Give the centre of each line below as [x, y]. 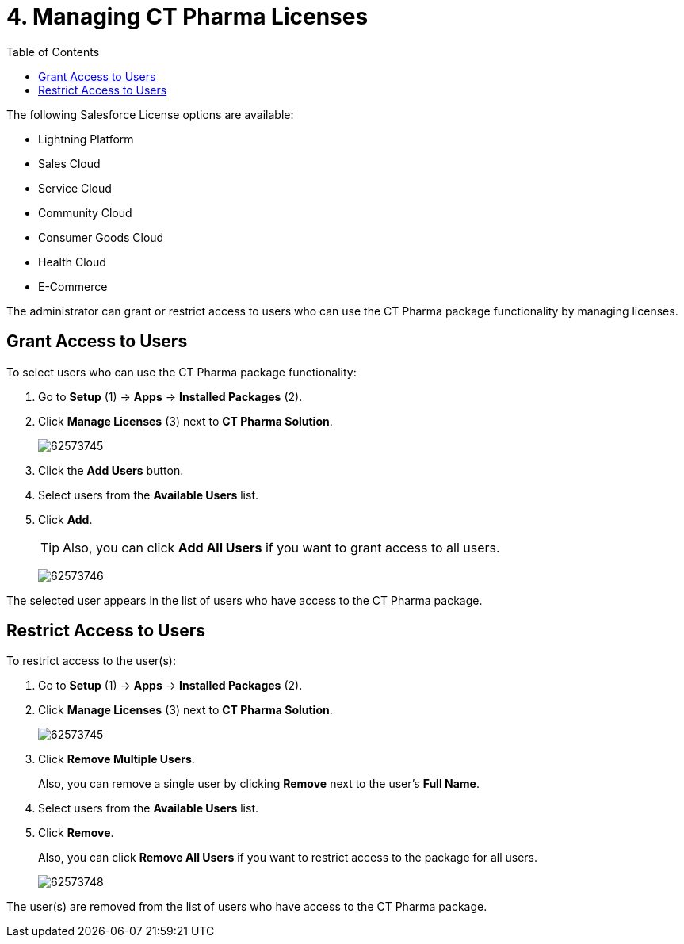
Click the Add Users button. [111, 470]
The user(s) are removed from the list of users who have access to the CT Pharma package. [247, 907]
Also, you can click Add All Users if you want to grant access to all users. [281, 547]
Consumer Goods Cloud [101, 237]
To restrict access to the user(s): [91, 661]
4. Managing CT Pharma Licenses [187, 17]
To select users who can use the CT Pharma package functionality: [182, 372]
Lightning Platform [86, 139]
